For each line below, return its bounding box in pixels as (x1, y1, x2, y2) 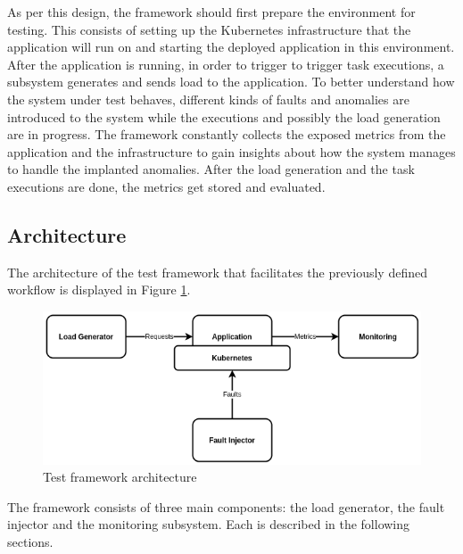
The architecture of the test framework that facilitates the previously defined (7, 262, 427, 281)
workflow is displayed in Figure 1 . (7, 280, 191, 299)
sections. (7, 533, 54, 551)
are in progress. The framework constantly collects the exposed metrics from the (7, 125, 446, 144)
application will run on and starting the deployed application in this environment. (7, 37, 455, 56)
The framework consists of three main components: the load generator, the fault (7, 497, 445, 516)
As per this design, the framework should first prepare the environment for (7, 3, 416, 21)
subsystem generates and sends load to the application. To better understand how (7, 72, 455, 91)
